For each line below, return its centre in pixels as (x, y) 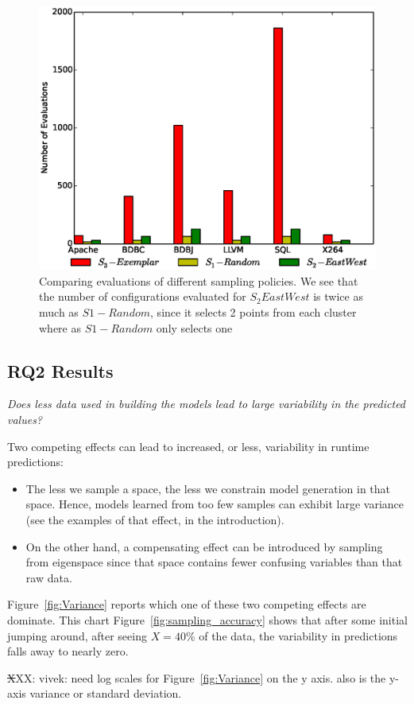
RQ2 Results (60, 370)
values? (25, 420)
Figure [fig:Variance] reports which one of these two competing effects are (187, 604)
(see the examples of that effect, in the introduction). (155, 519)
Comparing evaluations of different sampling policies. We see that (199, 280)
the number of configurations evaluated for (143, 296)
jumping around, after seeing (77, 635)
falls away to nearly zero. (68, 651)
